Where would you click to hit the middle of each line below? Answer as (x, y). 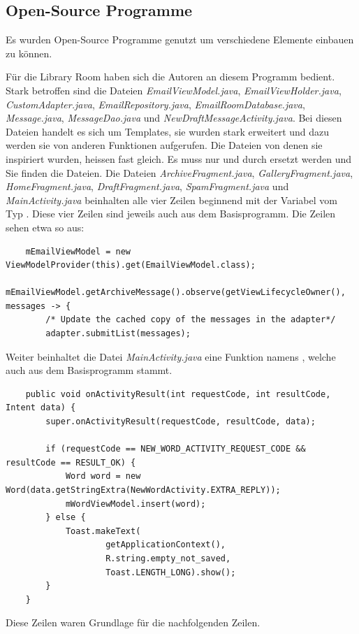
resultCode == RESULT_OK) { (71, 462)
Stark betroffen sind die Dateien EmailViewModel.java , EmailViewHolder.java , (174, 90)
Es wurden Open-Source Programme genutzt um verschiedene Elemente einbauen (180, 39)
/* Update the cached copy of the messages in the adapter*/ (191, 320)
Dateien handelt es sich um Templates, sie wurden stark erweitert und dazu (168, 131)
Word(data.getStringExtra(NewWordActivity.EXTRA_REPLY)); (143, 490)
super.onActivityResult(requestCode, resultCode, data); (181, 422)
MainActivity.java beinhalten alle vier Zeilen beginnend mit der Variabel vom (171, 200)
